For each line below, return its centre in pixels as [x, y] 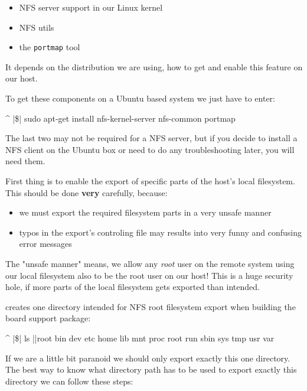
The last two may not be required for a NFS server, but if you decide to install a [151, 138]
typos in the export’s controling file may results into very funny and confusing [160, 232]
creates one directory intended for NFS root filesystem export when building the [151, 306]
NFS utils [37, 27]
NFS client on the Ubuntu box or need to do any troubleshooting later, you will [150, 149]
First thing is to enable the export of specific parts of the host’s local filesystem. [150, 181]
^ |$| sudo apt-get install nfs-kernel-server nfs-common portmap [120, 118]
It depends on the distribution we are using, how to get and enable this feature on [154, 66]
